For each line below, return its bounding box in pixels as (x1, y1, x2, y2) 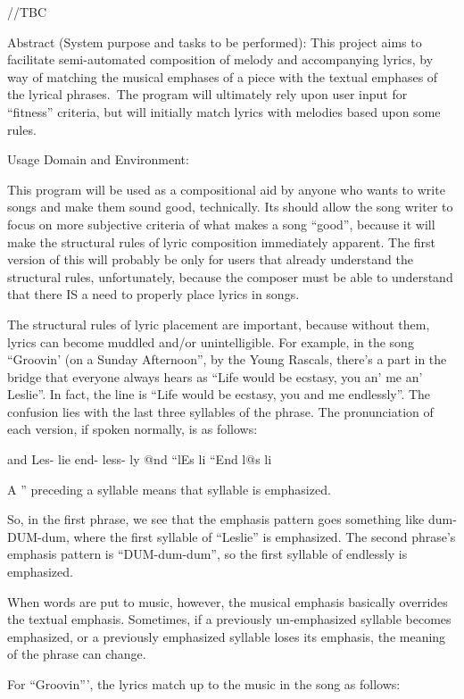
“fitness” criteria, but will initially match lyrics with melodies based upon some (7, 102, 441, 121)
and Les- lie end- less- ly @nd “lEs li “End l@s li (7, 450, 272, 469)
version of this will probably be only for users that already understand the (7, 250, 413, 269)
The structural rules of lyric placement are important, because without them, (7, 314, 430, 333)
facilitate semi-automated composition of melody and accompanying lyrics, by (7, 50, 434, 69)
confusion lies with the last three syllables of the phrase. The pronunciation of (7, 402, 434, 420)
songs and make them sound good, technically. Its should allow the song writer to (7, 197, 453, 216)
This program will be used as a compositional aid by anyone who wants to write (7, 179, 445, 198)
